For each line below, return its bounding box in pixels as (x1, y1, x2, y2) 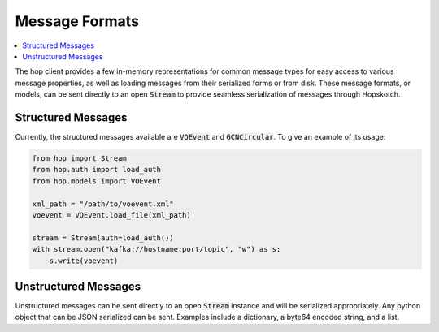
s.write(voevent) (49, 256, 119, 265)
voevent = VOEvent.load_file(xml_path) (32, 210, 191, 219)
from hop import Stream (32, 154, 128, 162)
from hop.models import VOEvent (32, 176, 162, 186)
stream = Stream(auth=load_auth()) (32, 233, 174, 243)
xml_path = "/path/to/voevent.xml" (32, 199, 174, 209)
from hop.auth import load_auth (32, 165, 162, 175)
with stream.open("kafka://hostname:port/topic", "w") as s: (32, 244, 281, 254)
